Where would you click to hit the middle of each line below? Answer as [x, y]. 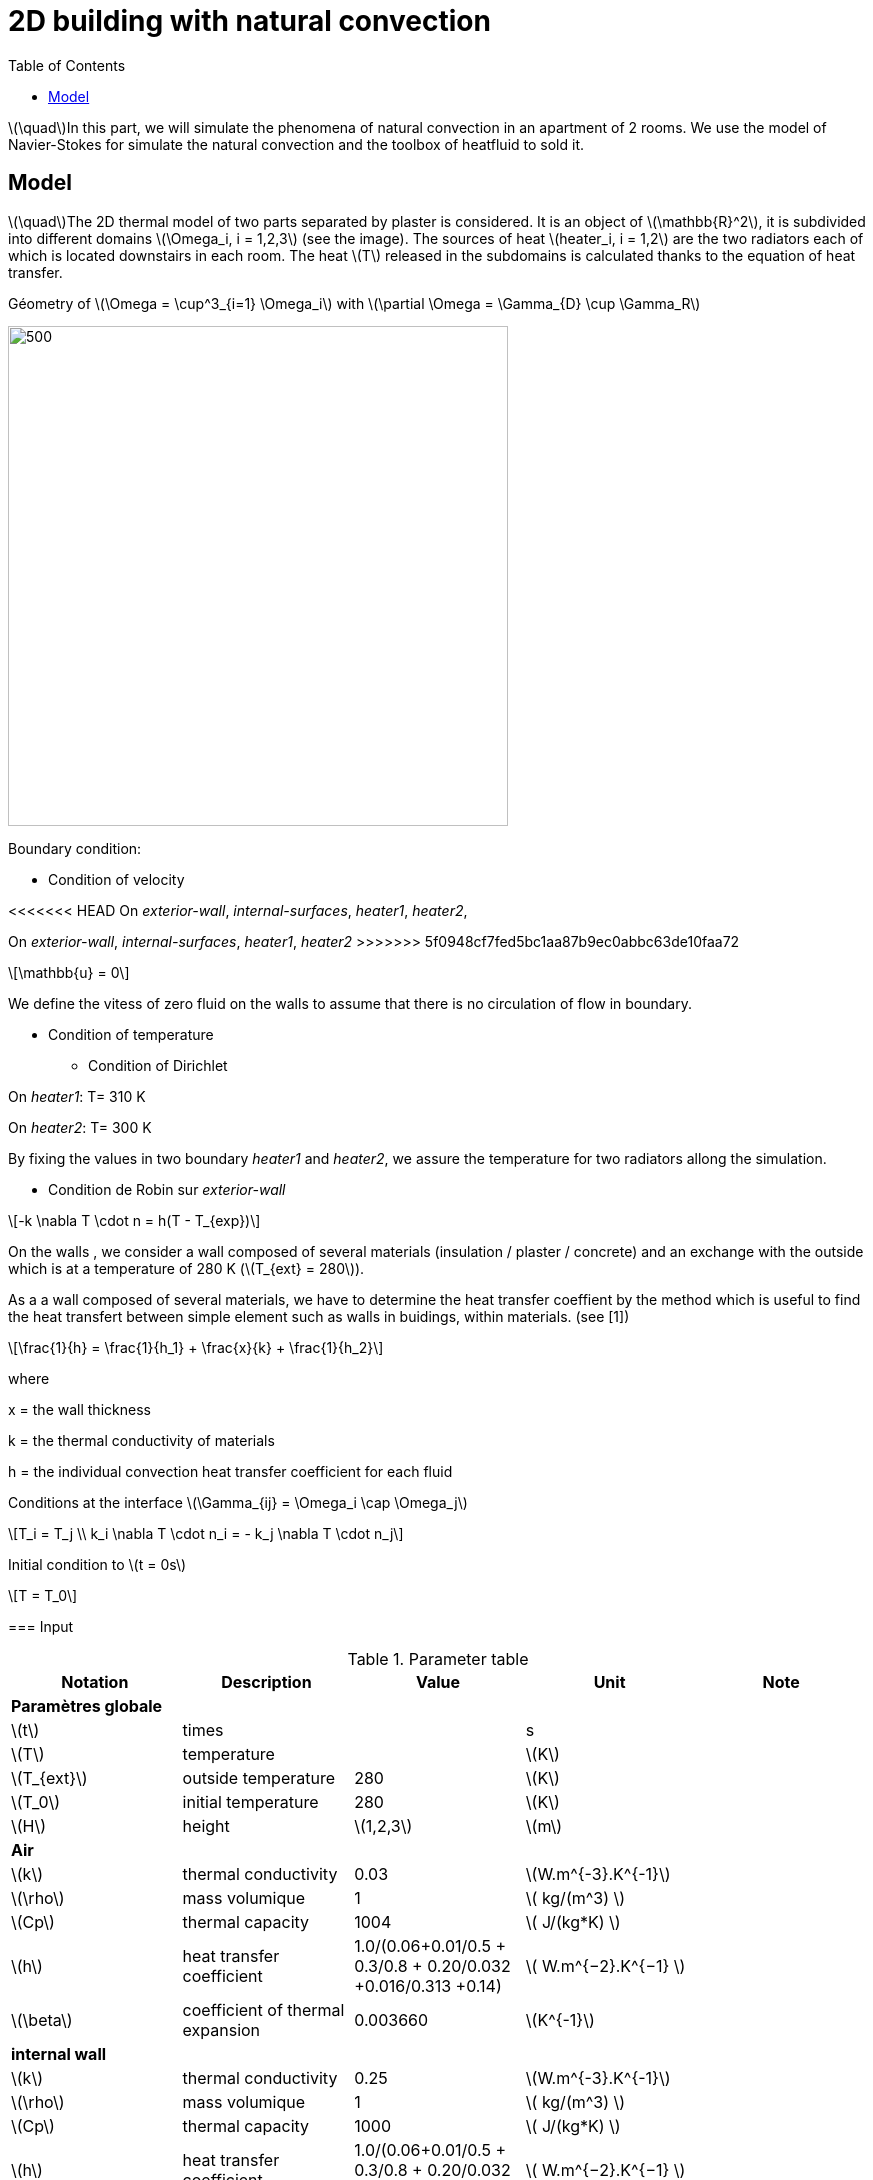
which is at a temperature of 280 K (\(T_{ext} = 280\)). [186, 1268]
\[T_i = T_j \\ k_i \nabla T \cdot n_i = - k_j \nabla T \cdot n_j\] [206, 1533]
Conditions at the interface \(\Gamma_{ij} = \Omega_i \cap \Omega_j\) [238, 1502]
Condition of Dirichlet [158, 1065]
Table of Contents [67, 65]
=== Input [41, 1626]
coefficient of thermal [263, 2009]
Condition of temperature [131, 1034]
